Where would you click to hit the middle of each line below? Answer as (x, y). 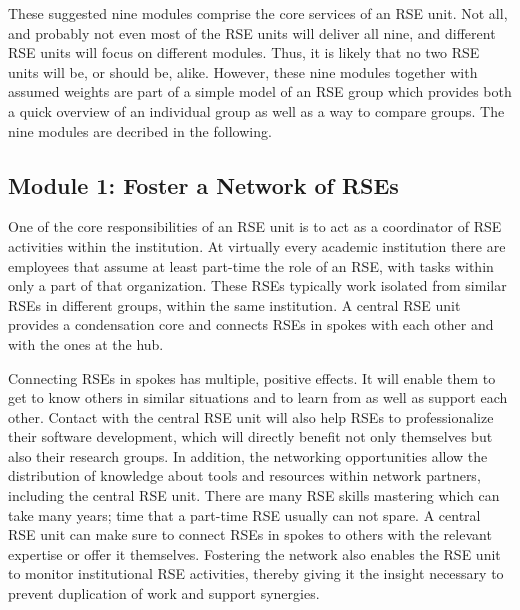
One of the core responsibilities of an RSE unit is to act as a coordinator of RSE (255, 226)
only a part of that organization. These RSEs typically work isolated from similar (257, 285)
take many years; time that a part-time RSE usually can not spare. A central (244, 514)
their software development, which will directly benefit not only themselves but (250, 436)
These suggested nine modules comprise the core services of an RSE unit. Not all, (258, 13)
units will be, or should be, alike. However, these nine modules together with (243, 71)
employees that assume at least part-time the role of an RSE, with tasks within (251, 265)
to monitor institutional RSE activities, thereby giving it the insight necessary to (256, 573)
